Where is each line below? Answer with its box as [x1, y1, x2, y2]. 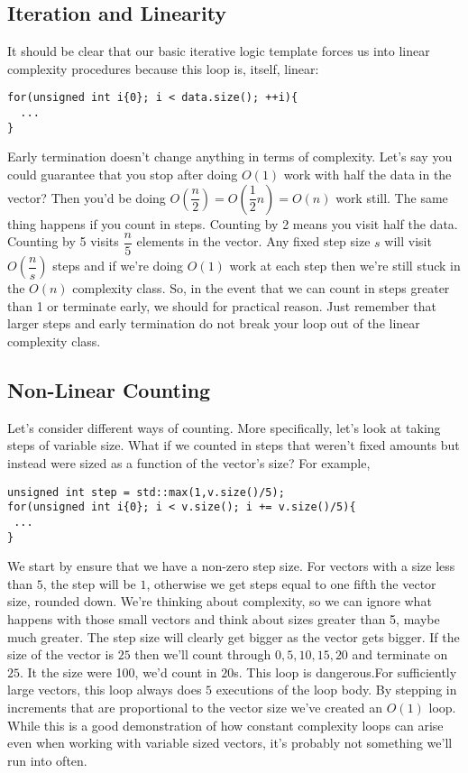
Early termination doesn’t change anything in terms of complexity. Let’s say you [7, 147, 453, 166]
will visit [384, 232, 432, 251]
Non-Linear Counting [7, 375, 211, 403]
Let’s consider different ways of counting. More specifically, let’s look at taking [7, 418, 441, 437]
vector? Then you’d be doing [7, 188, 166, 207]
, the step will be [42, 574, 136, 593]
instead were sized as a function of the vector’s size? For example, [7, 453, 371, 472]
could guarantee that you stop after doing [7, 164, 238, 183]
